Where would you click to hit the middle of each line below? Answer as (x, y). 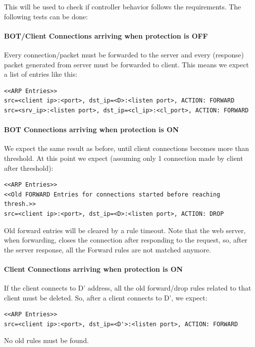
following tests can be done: (46, 16)
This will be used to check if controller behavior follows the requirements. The (123, 6)
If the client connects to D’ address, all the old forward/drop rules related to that (128, 288)
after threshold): (29, 168)
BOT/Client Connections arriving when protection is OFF (106, 35)
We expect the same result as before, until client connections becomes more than (127, 148)
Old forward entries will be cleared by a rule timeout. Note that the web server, (125, 230)
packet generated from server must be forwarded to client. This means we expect (127, 64)
